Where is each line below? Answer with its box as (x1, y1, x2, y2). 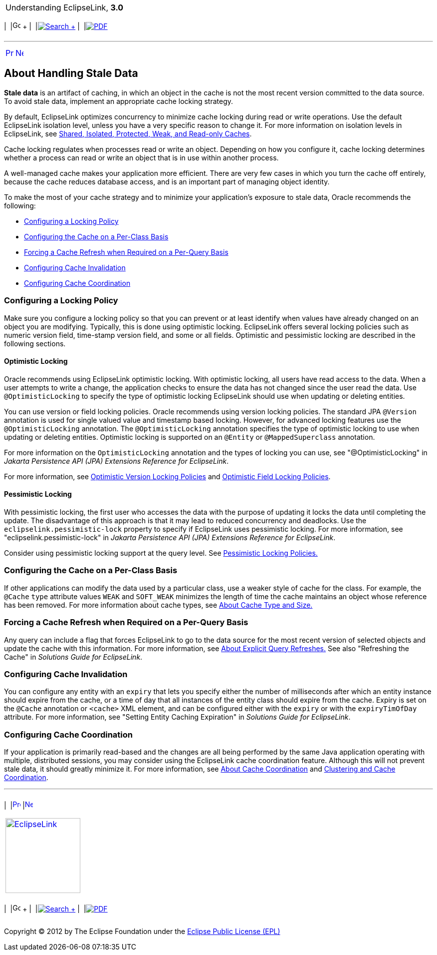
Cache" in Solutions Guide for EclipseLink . (4, 652, 143, 661)
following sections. (4, 339, 66, 348)
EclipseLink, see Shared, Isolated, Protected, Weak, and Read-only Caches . (4, 129, 252, 138)
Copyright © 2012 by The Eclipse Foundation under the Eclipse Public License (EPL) (4, 927, 280, 936)
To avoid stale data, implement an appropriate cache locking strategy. (4, 96, 233, 105)
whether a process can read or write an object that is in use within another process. (4, 153, 279, 162)
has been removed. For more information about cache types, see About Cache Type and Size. (4, 600, 313, 609)
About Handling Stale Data (4, 67, 138, 80)
